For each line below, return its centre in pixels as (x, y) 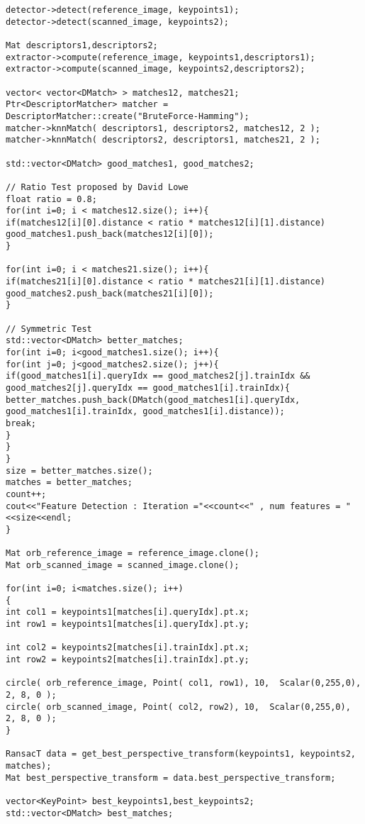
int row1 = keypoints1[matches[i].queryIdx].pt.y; (128, 624)
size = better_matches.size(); (79, 471)
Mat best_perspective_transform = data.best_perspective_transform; (171, 778)
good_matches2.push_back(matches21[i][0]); (110, 293)
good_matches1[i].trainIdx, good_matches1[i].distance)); (145, 412)
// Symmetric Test (49, 329)
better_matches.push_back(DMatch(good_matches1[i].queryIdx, (153, 400)
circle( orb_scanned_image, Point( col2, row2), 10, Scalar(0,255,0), (178, 707)
